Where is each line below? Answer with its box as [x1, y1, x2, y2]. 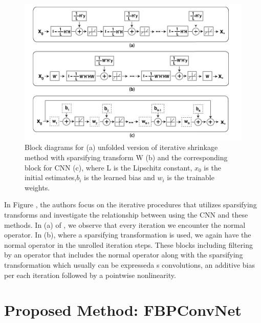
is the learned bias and [84, 172, 155, 183]
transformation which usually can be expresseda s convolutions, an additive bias [4, 260, 255, 270]
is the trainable [167, 172, 214, 183]
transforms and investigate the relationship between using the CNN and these [4, 209, 248, 220]
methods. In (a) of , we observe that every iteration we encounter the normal [4, 219, 246, 230]
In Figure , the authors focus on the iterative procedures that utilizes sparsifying [4, 199, 257, 210]
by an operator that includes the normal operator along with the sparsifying [4, 249, 243, 260]
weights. [25, 182, 50, 192]
